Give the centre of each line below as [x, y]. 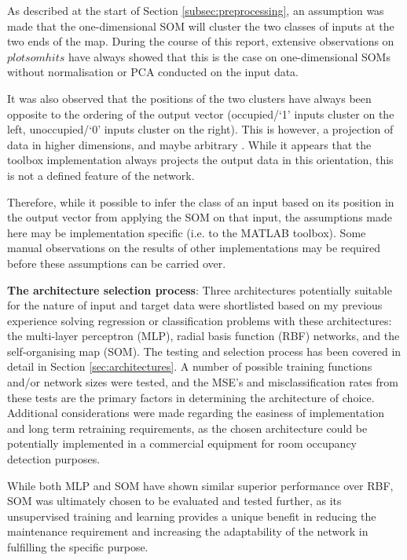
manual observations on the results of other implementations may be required [194, 248]
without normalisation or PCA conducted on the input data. [153, 72]
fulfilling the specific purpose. [78, 547]
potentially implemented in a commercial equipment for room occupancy [182, 443]
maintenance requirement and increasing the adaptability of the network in [188, 531]
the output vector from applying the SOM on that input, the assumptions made [200, 217]
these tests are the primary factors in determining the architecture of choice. [191, 397]
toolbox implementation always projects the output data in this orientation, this [200, 160]
